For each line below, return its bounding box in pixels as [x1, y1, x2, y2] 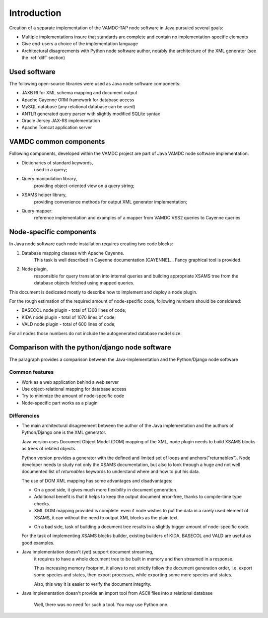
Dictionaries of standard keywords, [21, 159, 93, 166]
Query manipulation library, [21, 176, 77, 182]
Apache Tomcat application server [21, 125, 92, 131]
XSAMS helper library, [21, 192, 67, 198]
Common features [9, 369, 54, 376]
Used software [9, 68, 56, 76]
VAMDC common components [9, 137, 105, 146]
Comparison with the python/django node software [9, 343, 171, 352]
